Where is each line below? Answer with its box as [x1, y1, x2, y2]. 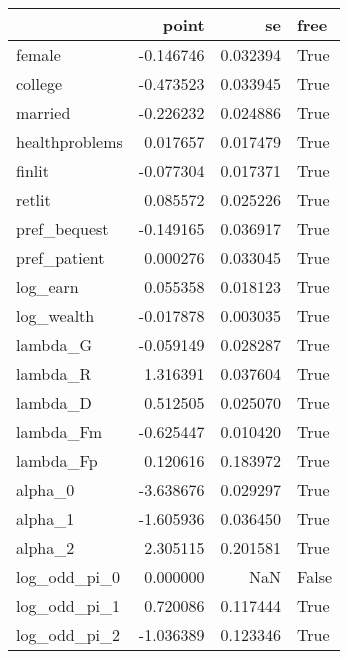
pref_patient [16, 246, 105, 269]
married [16, 101, 71, 124]
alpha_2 [16, 536, 75, 559]
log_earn [16, 275, 79, 298]
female [16, 43, 61, 66]
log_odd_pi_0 [16, 565, 121, 588]
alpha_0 [16, 478, 75, 501]
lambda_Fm [16, 420, 103, 443]
